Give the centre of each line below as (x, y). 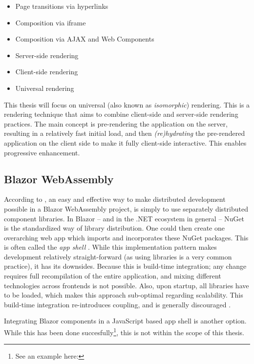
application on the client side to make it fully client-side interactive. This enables (125, 142)
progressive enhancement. (42, 152)
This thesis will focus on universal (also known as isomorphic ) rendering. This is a (127, 104)
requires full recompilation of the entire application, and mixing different (113, 276)
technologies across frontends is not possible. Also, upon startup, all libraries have (127, 285)
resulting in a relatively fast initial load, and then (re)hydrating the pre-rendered (125, 133)
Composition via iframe (51, 22)
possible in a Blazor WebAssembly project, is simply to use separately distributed (126, 208)
